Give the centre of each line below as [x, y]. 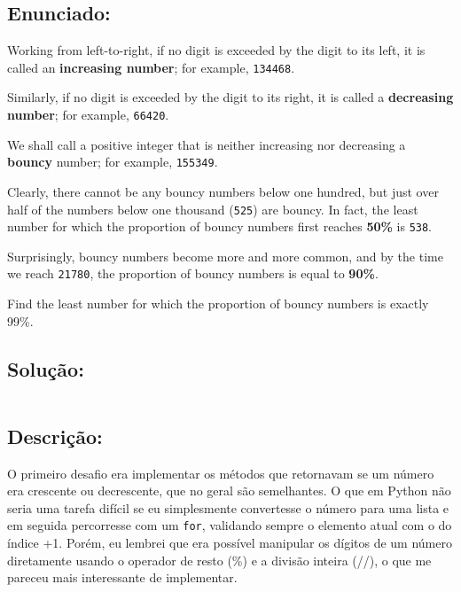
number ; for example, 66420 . [88, 115]
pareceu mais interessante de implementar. [122, 577]
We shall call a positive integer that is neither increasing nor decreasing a [207, 144]
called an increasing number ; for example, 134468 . [151, 67]
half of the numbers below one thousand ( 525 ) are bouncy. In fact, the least [213, 209]
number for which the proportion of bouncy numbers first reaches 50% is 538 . [220, 226]
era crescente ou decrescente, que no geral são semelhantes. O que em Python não [229, 491]
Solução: [46, 368]
